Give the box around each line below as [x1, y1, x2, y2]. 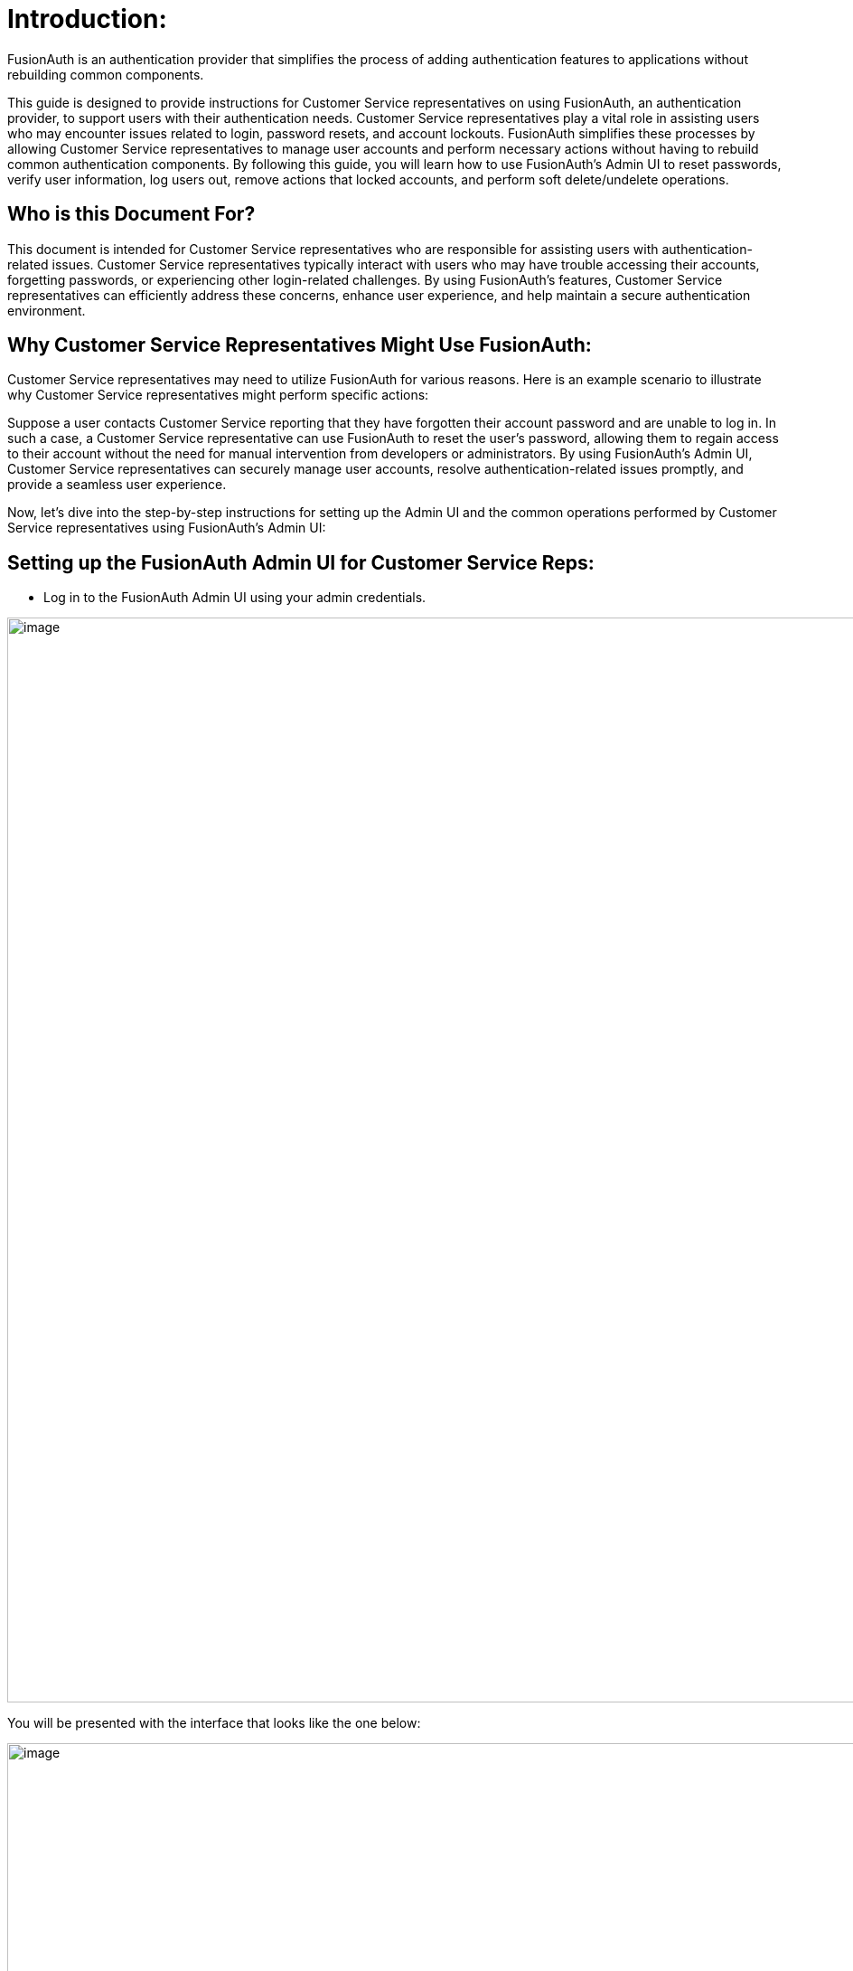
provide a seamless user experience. [7, 476, 227, 493]
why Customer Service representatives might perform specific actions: [7, 387, 429, 403]
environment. [7, 302, 86, 318]
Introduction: [7, 4, 167, 34]
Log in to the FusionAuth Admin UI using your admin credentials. [43, 589, 426, 606]
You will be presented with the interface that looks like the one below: [7, 1715, 421, 1731]
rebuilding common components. [7, 66, 204, 82]
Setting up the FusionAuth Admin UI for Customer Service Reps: [7, 551, 595, 574]
